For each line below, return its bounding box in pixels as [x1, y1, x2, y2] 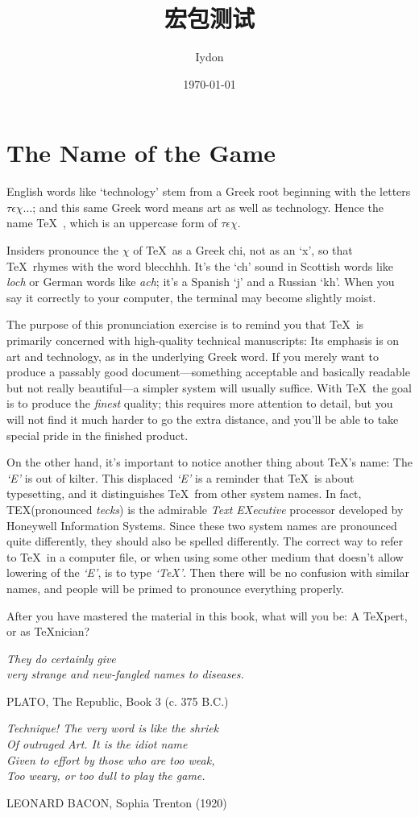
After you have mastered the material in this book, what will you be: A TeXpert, [6, 607, 408, 624]
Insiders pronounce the [6, 242, 119, 259]
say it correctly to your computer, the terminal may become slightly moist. [6, 288, 376, 305]
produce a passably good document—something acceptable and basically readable [6, 363, 410, 380]
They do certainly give [6, 649, 116, 666]
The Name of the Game [6, 136, 276, 169]
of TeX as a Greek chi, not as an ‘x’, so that [133, 242, 353, 259]
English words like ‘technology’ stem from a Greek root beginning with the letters [6, 183, 411, 200]
